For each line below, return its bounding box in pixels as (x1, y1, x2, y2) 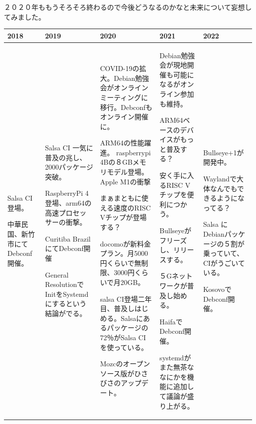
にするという (45, 298, 87, 309)
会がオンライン (100, 82, 149, 93)
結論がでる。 (45, 308, 87, 318)
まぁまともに (100, 193, 142, 203)
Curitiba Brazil (45, 233, 91, 244)
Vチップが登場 (100, 212, 147, 222)
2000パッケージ (45, 162, 94, 172)
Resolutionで (45, 279, 84, 289)
